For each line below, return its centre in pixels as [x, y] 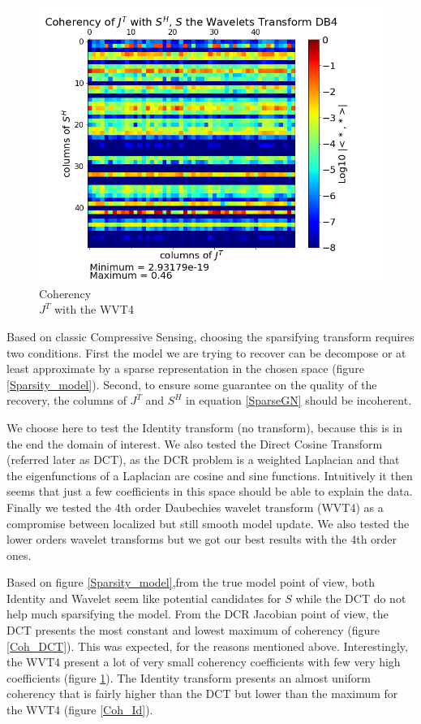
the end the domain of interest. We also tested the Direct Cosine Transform [195, 443]
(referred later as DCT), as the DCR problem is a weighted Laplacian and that [203, 460]
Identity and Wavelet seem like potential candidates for [144, 598]
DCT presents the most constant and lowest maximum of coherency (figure [193, 630]
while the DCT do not [351, 598]
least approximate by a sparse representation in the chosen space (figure [185, 369]
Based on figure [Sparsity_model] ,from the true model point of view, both [191, 582]
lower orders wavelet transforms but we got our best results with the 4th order [202, 539]
